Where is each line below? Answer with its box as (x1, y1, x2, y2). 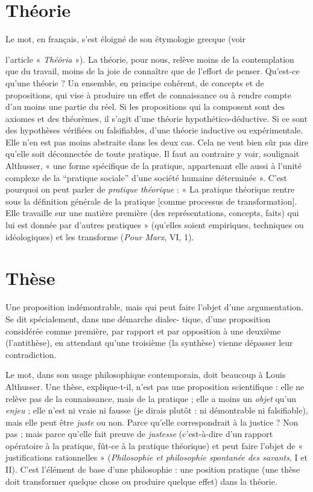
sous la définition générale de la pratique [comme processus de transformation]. (5, 194, 297, 207)
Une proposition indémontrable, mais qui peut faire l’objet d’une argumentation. (5, 301, 303, 313)
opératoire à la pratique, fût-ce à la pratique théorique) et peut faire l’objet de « (5, 439, 303, 452)
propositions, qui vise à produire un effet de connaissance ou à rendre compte (5, 88, 291, 101)
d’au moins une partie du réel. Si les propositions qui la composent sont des (5, 100, 285, 113)
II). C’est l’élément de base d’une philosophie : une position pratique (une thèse (5, 463, 300, 476)
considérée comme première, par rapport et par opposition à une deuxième (5, 324, 281, 337)
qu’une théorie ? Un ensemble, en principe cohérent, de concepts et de (5, 76, 264, 89)
